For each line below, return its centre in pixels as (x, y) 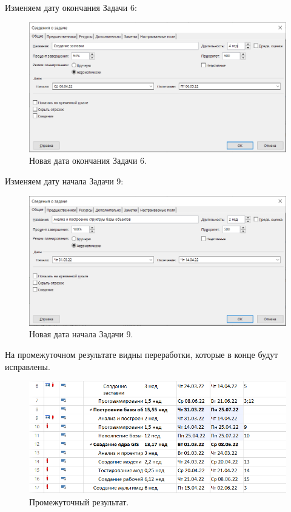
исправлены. (28, 366)
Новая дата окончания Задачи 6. (88, 160)
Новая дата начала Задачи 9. (81, 334)
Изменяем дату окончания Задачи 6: (71, 7)
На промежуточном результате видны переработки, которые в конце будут (142, 354)
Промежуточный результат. (79, 501)
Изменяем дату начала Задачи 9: (64, 181)
